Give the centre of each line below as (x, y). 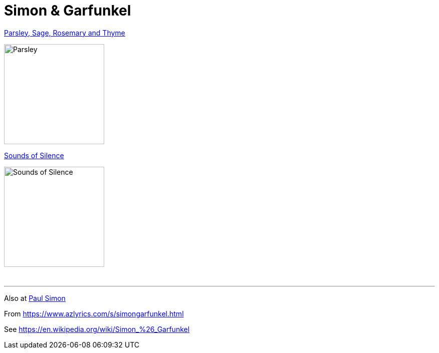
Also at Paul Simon (35, 298)
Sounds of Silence (34, 155)
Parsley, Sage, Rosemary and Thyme (65, 33)
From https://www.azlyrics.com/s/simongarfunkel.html (94, 313)
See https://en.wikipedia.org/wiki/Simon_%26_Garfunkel (97, 329)
